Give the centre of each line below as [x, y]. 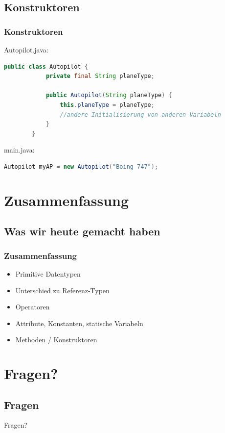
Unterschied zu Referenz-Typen [62, 290]
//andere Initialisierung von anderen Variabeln [140, 115]
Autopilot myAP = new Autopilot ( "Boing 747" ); [81, 166]
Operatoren [33, 307]
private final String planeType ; [100, 76]
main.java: [19, 150]
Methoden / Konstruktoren [56, 340]
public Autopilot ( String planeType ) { [109, 95]
